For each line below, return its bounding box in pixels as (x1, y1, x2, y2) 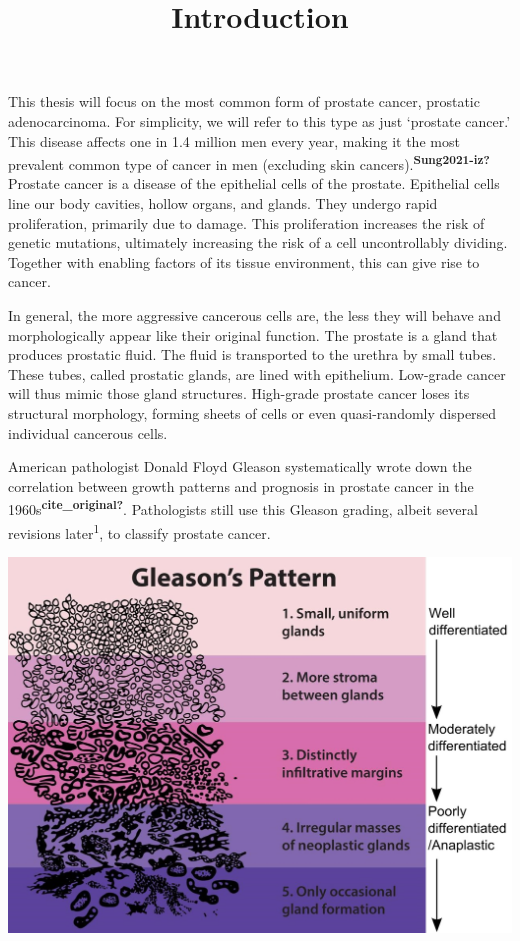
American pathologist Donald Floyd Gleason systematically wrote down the (8, 456, 472, 477)
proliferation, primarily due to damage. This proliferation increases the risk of (8, 212, 485, 233)
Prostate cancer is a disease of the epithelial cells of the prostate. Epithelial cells (8, 173, 500, 194)
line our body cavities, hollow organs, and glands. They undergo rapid (8, 193, 438, 213)
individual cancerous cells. (8, 422, 168, 443)
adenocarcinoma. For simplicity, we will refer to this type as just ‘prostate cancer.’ (8, 110, 511, 131)
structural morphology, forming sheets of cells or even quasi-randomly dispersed (8, 402, 497, 423)
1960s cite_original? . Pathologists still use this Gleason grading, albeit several (8, 496, 478, 519)
